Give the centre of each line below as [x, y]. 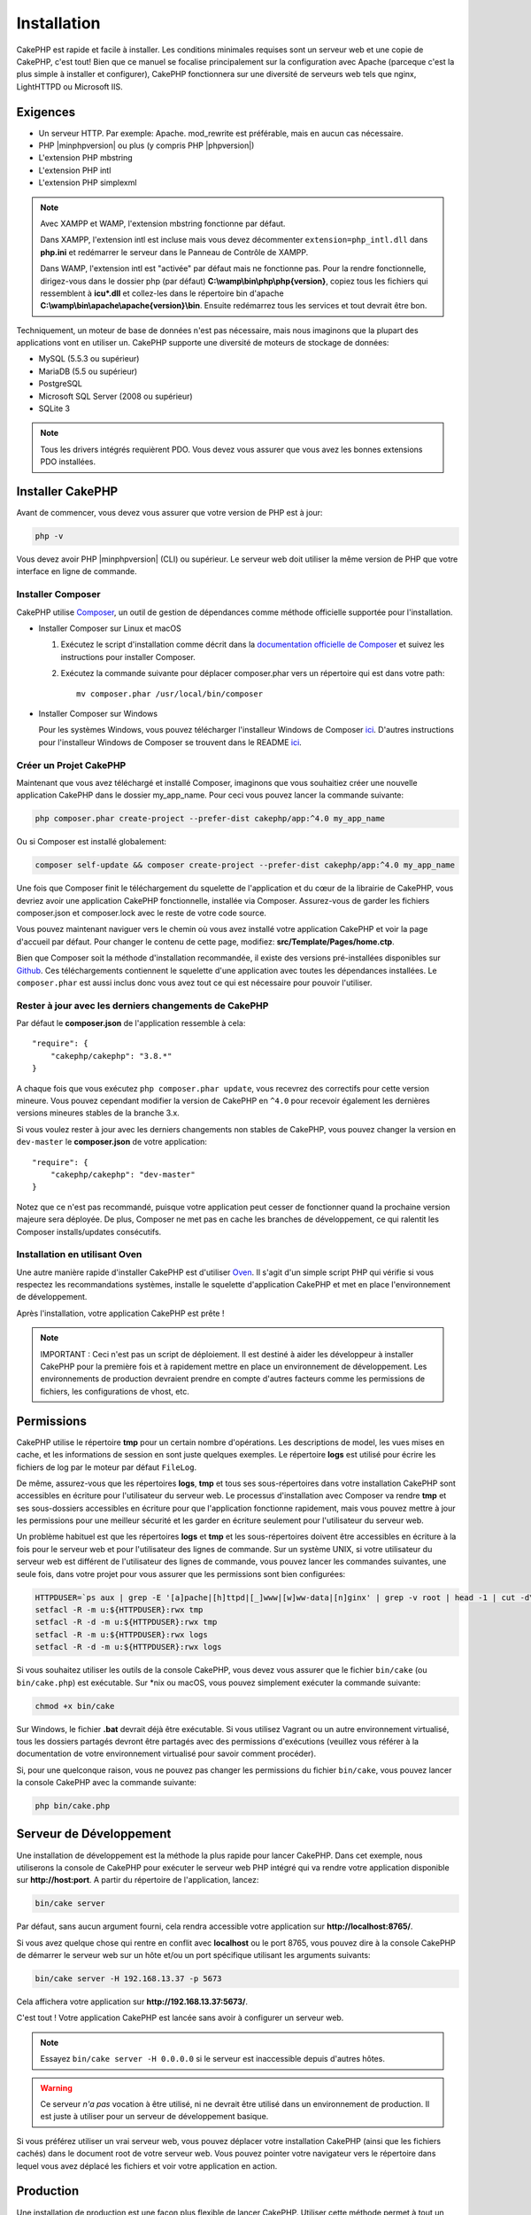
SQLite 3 [54, 408]
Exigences [46, 112]
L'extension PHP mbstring [85, 158]
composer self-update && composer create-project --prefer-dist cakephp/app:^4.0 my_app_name [245, 865]
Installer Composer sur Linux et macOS [110, 628]
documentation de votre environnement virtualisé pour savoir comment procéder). [166, 1753]
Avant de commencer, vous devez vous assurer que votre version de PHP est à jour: [169, 513]
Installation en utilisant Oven [79, 1255]
